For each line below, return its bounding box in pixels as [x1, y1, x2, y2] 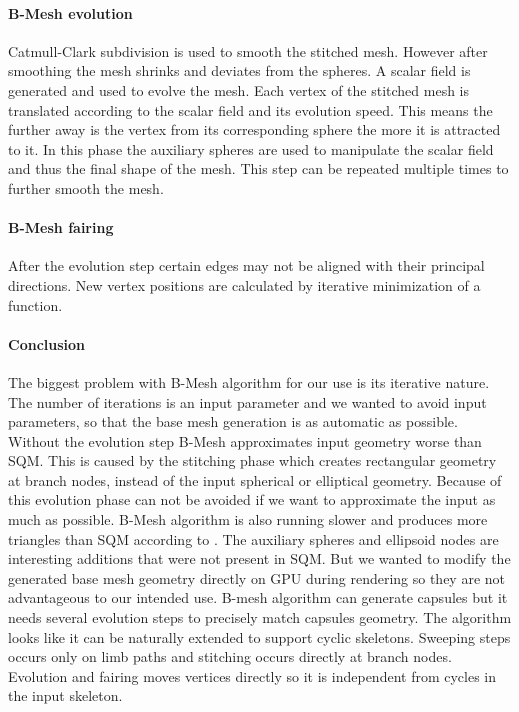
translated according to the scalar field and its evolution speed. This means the [8, 99, 493, 120]
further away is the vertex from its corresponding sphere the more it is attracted [8, 119, 501, 140]
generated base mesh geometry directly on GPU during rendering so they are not [8, 567, 506, 588]
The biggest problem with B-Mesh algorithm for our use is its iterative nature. [8, 371, 490, 392]
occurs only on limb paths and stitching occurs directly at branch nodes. [8, 646, 452, 667]
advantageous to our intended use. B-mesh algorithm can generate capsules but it [8, 587, 508, 608]
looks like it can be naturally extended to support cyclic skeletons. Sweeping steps [8, 626, 511, 647]
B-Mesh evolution [8, 2, 133, 23]
